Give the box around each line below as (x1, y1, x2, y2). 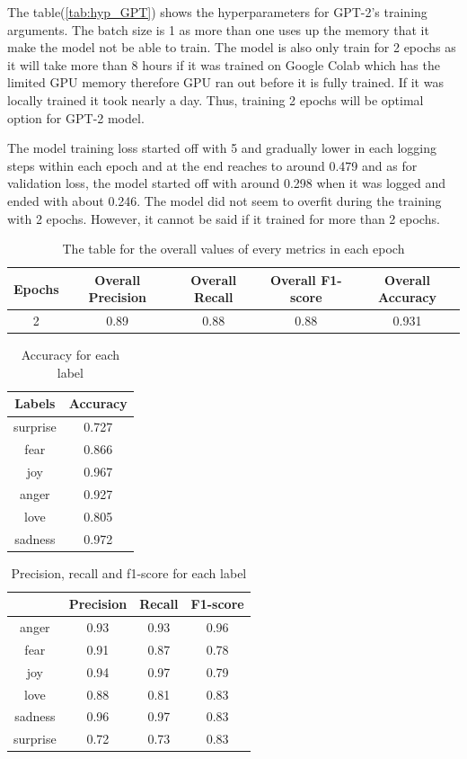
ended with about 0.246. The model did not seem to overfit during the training (7, 191, 442, 210)
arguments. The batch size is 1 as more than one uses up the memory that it (7, 20, 429, 39)
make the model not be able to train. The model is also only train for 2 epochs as (7, 38, 456, 57)
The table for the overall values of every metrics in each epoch (62, 239, 405, 258)
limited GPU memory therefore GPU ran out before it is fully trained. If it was (7, 73, 444, 92)
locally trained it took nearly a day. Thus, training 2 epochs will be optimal (7, 90, 424, 109)
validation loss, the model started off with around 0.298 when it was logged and (7, 174, 446, 192)
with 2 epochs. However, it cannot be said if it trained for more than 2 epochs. (7, 209, 440, 228)
